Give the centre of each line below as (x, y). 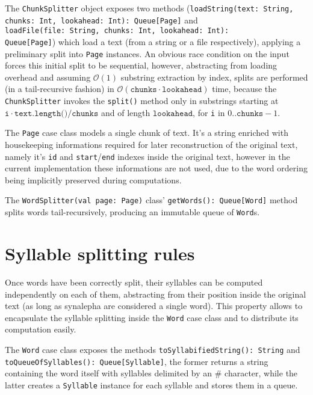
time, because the (244, 89)
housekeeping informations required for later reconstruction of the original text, (151, 145)
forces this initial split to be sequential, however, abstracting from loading (141, 65)
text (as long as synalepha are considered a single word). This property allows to (154, 306)
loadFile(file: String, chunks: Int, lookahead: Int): (117, 31)
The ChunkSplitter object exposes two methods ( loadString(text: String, (149, 8)
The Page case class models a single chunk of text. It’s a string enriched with (147, 133)
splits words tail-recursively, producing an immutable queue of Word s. (132, 212)
